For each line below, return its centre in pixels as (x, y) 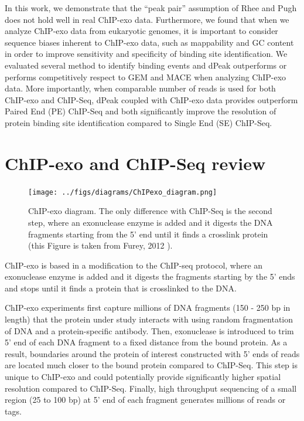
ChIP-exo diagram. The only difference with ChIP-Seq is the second (150, 211)
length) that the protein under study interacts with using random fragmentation (149, 319)
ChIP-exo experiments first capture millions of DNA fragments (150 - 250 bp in (148, 308)
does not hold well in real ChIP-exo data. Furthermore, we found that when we (147, 19)
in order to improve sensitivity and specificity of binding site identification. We (146, 54)
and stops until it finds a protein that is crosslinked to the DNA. (121, 288)
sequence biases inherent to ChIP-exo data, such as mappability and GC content (149, 42)
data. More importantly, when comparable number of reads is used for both (140, 88)
